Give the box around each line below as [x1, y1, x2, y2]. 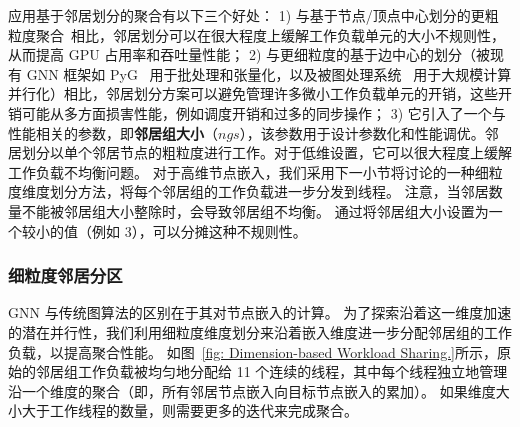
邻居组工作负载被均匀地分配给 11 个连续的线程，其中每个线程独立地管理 [35, 361, 508, 382]
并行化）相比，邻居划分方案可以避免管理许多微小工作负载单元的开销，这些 [8, 83, 498, 104]
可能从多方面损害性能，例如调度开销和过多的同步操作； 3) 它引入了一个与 [21, 102, 506, 123]
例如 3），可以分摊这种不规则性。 [91, 220, 307, 241]
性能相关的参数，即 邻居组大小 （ [8, 122, 218, 143]
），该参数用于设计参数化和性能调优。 [239, 122, 485, 143]
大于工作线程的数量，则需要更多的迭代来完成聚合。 [21, 400, 358, 421]
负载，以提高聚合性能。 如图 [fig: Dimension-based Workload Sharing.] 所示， [8, 341, 497, 362]
